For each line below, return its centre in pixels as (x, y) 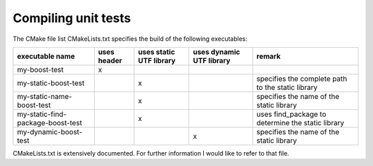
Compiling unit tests (72, 18)
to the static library (287, 87)
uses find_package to (291, 114)
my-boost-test (40, 69)
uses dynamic (217, 52)
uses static (157, 52)
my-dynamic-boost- (50, 131)
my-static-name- (45, 96)
